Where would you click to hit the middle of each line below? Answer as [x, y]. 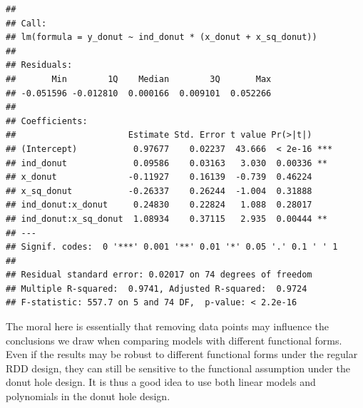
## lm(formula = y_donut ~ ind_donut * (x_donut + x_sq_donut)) [162, 37]
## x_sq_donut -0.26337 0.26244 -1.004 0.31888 [159, 191]
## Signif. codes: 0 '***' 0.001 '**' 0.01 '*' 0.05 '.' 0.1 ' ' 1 [172, 247]
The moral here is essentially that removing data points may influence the [168, 326]
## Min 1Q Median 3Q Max [139, 79]
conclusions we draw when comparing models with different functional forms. [174, 340]
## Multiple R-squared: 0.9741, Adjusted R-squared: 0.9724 [157, 289]
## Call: [26, 23]
